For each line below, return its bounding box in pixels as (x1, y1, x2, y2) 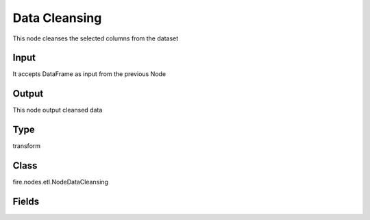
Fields (12, 195, 40, 207)
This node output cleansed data (12, 106, 103, 114)
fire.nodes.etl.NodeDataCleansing (12, 178, 109, 186)
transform (12, 142, 41, 150)
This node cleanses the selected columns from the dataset (12, 34, 179, 42)
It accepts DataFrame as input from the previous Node (12, 70, 166, 78)
